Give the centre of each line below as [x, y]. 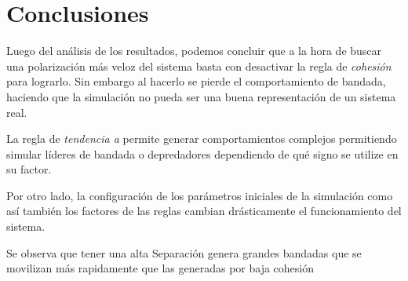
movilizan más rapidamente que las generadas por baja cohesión [160, 268]
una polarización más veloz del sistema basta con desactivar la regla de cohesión [199, 66]
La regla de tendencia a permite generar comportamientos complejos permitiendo [202, 139]
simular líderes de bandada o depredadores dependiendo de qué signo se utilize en [202, 153]
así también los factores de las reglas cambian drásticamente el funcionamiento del [204, 211]
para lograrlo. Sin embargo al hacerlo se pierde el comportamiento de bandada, [196, 81]
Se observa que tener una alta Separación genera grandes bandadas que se [184, 252]
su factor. [29, 169]
